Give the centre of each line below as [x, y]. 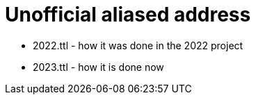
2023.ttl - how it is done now [98, 67]
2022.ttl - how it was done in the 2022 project [138, 45]
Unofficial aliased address [128, 15]
